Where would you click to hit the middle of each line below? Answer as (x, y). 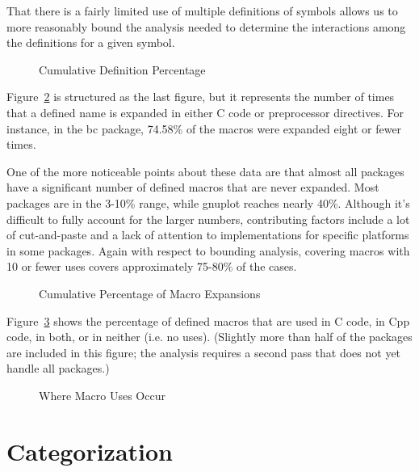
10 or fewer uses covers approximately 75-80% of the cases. (152, 266)
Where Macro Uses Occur (102, 395)
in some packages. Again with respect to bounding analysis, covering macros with (208, 250)
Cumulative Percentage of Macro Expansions (150, 293)
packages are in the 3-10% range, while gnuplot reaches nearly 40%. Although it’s (208, 202)
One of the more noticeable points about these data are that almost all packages (205, 171)
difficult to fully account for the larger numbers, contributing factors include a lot (208, 219)
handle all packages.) (58, 368)
